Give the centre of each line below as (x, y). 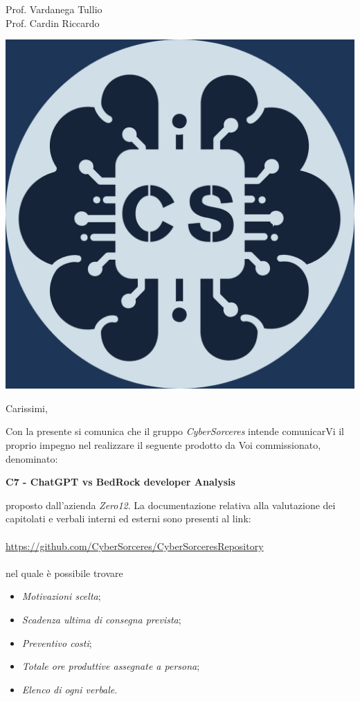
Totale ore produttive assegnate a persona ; (111, 666)
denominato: (32, 458)
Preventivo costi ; (57, 642)
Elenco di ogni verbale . (70, 689)
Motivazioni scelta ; (61, 596)
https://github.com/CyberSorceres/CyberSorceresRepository (135, 545)
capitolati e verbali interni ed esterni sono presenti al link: (128, 518)
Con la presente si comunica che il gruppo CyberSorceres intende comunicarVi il (175, 431)
